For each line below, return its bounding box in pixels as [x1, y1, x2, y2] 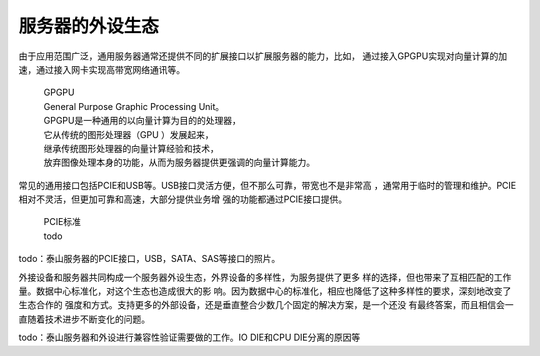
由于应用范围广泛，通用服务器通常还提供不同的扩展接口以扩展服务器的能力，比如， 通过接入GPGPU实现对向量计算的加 [18, 50, 508, 62]
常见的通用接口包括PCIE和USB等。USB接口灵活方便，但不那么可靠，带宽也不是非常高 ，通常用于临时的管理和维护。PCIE [18, 179, 517, 191]
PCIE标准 [43, 216, 82, 228]
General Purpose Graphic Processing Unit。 [43, 100, 225, 112]
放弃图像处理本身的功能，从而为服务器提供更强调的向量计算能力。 [43, 156, 315, 169]
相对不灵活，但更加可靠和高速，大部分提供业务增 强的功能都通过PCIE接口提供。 [18, 193, 348, 205]
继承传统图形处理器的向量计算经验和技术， [43, 142, 219, 154]
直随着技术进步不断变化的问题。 [18, 313, 150, 325]
